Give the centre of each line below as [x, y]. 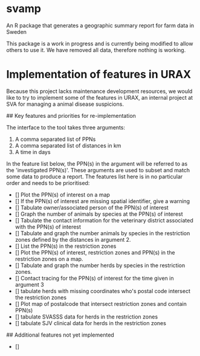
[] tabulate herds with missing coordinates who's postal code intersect [102, 291]
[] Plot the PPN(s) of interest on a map [63, 195]
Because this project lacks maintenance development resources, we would [99, 91]
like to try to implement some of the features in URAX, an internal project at [100, 97]
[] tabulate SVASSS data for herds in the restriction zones [86, 317]
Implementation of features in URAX [99, 75]
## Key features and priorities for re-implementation [71, 115]
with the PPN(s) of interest [48, 227]
